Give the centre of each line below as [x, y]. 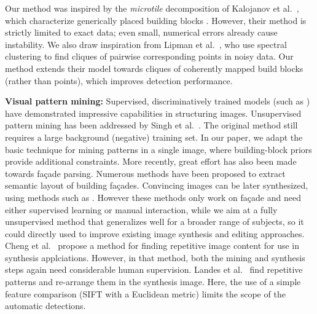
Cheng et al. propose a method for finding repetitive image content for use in [152, 245]
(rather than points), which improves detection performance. [119, 80]
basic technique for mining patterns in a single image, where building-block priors [158, 149]
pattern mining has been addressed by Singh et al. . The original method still [151, 125]
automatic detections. [45, 306]
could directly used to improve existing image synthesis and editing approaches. [155, 233]
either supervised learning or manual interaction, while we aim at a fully [141, 209]
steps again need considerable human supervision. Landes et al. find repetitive [154, 269]
